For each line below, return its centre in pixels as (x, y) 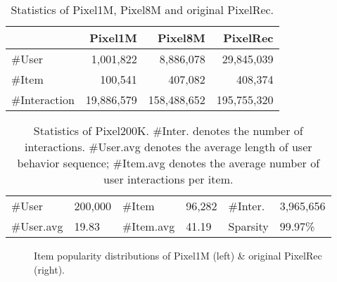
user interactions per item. (168, 179)
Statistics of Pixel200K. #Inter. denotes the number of (168, 130)
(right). (50, 269)
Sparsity (248, 226)
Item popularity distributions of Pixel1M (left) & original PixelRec (178, 255)
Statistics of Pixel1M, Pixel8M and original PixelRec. (142, 9)
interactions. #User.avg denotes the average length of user (168, 147)
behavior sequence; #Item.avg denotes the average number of (168, 163)
